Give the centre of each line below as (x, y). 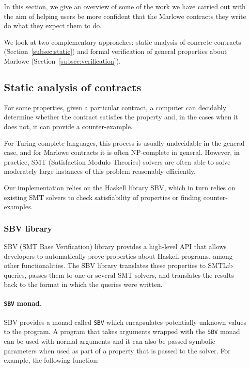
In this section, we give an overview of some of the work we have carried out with (125, 6)
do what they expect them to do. (53, 25)
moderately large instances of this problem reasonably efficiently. (100, 171)
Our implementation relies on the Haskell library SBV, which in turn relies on (120, 187)
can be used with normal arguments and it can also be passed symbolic (110, 341)
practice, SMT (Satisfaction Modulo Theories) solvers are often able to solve (117, 161)
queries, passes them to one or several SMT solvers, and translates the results (119, 275)
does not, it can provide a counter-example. (68, 126)
